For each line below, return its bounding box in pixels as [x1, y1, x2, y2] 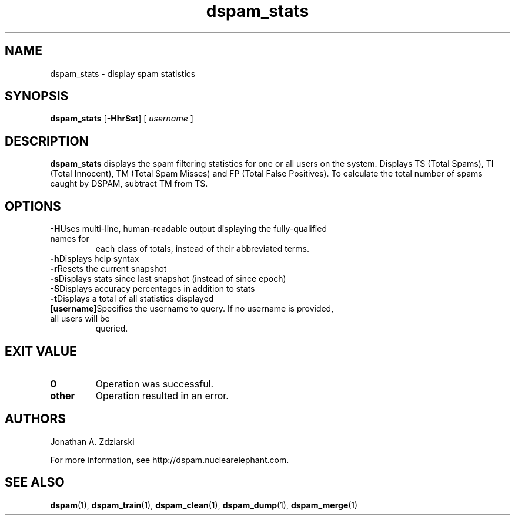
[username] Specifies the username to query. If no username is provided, [50, 303, 334, 314]
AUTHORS [5, 411, 66, 427]
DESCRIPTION [5, 133, 89, 148]
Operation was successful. [95, 377, 214, 390]
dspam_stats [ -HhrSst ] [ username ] [50, 113, 193, 124]
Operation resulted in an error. [95, 389, 229, 401]
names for [50, 234, 89, 244]
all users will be [50, 313, 110, 324]
